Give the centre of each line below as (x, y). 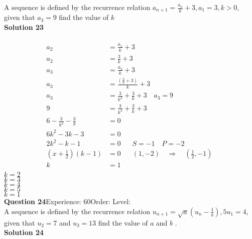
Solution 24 (24, 232)
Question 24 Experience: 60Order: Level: (67, 201)
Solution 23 (24, 27)
